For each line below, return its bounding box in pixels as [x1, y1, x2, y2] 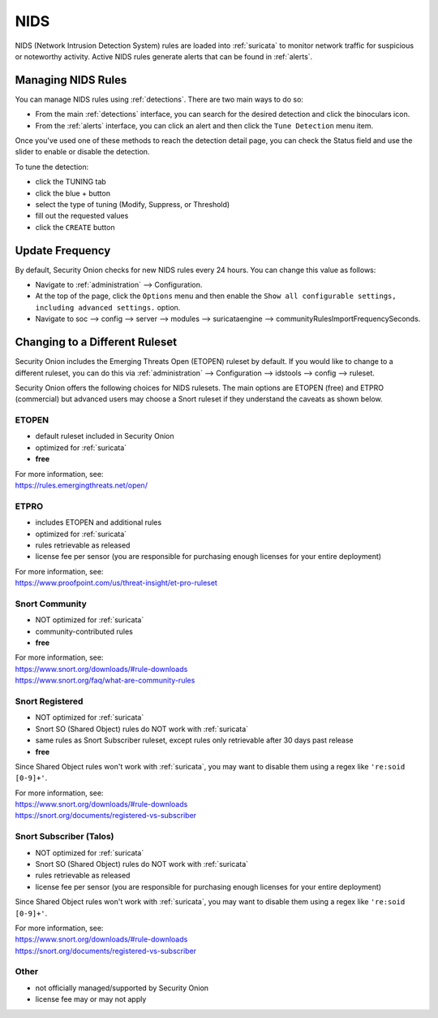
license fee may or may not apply [35, 994, 147, 1004]
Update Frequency [15, 244, 111, 258]
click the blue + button [35, 188, 111, 198]
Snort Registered [15, 695, 84, 707]
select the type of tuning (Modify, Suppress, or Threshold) [35, 199, 230, 209]
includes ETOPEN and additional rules [35, 518, 162, 527]
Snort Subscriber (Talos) [15, 831, 114, 843]
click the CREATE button [35, 222, 115, 232]
